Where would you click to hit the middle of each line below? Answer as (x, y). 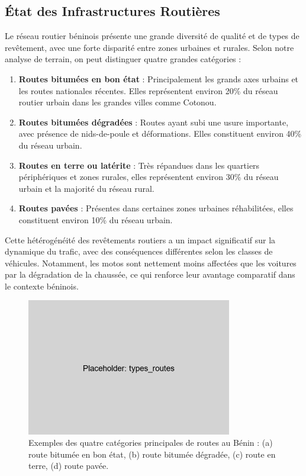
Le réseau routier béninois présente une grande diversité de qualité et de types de (152, 36)
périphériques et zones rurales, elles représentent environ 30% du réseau (149, 177)
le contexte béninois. (42, 286)
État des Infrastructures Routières (112, 11)
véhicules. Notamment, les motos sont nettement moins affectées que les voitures (151, 263)
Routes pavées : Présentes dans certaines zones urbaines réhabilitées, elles (156, 208)
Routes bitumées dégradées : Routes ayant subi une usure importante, (154, 122)
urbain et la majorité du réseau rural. (86, 188)
